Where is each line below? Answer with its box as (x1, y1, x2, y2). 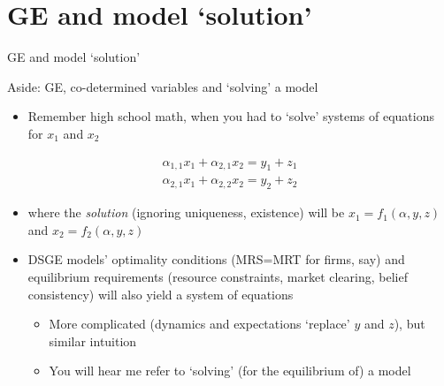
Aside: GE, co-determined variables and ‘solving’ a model (7, 77, 318, 95)
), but (394, 314, 425, 333)
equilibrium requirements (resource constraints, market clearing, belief (27, 267, 408, 285)
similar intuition (49, 331, 137, 350)
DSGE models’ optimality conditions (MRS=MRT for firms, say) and (27, 250, 405, 269)
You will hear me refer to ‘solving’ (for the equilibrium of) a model (49, 361, 411, 380)
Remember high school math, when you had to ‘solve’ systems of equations (27, 107, 434, 125)
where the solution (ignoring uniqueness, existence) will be (27, 203, 345, 222)
